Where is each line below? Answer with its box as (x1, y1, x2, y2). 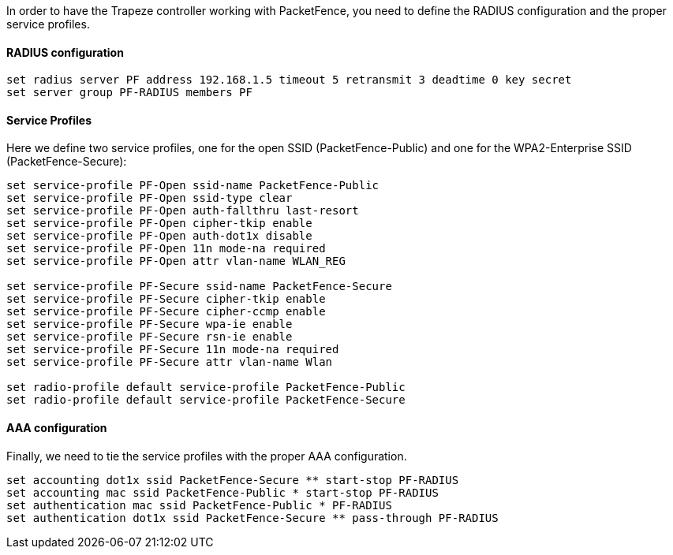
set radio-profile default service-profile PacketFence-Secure (6, 393, 406, 407)
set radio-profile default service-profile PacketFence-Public (6, 381, 406, 394)
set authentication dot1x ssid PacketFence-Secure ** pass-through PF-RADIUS (6, 511, 499, 524)
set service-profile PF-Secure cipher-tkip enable (6, 292, 326, 306)
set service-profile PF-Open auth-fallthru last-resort (6, 204, 359, 218)
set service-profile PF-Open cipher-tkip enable (6, 217, 312, 230)
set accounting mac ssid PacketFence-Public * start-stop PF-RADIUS (6, 486, 439, 499)
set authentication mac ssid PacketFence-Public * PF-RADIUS (6, 498, 392, 512)
